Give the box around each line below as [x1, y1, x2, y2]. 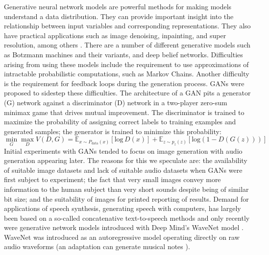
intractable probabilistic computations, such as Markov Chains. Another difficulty [4, 69, 249, 79]
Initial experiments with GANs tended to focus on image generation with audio [4, 145, 243, 156]
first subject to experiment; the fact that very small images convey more [4, 174, 221, 185]
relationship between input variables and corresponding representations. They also [4, 21, 251, 31]
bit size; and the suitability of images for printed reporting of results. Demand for [4, 193, 249, 204]
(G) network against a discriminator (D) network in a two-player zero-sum [4, 97, 227, 107]
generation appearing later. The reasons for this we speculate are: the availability [4, 155, 247, 165]
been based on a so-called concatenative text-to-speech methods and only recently [4, 212, 250, 223]
